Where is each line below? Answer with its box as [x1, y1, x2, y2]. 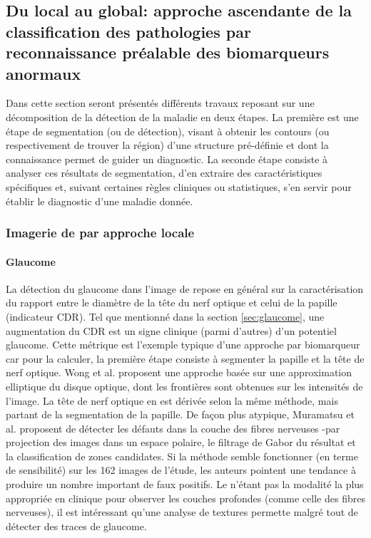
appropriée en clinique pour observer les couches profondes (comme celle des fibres [6, 490, 365, 505]
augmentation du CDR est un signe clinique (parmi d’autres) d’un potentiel [6, 323, 337, 338]
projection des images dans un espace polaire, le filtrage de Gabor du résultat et [6, 435, 356, 450]
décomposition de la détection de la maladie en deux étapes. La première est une [6, 109, 359, 124]
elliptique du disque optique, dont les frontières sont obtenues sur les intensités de [6, 378, 363, 393]
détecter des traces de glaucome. [6, 518, 147, 533]
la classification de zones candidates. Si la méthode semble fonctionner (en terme [6, 448, 358, 463]
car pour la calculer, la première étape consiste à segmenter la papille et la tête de [6, 351, 365, 366]
